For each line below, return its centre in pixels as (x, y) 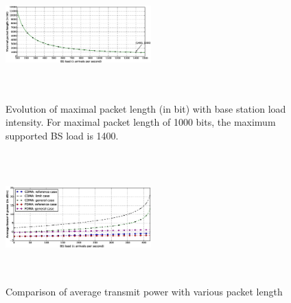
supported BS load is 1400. (62, 135)
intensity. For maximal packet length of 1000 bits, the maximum (141, 122)
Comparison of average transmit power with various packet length (144, 291)
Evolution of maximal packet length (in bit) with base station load (146, 108)
